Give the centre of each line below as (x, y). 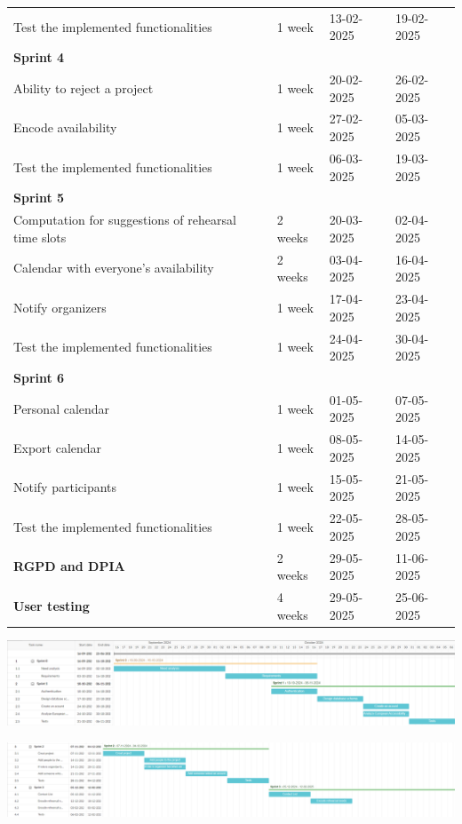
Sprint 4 (39, 57)
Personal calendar (62, 408)
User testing (52, 605)
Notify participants (65, 487)
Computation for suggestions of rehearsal (125, 220)
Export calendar (58, 448)
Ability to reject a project (84, 87)
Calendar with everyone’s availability (114, 268)
